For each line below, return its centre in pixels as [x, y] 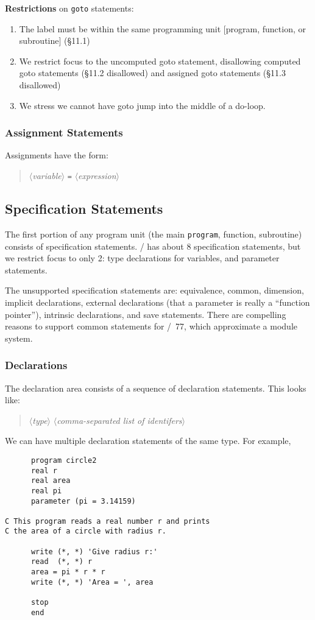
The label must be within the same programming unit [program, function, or [162, 28]
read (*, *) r [62, 562]
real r [44, 470]
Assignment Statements [64, 132]
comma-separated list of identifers [119, 420]
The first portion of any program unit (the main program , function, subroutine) [154, 234]
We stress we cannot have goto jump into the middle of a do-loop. [142, 105]
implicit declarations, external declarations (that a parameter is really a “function [157, 302]
